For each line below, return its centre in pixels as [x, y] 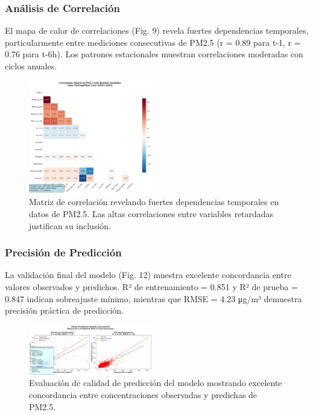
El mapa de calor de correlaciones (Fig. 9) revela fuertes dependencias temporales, [157, 30]
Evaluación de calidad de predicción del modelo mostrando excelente [156, 383]
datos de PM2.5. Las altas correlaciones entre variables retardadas [151, 213]
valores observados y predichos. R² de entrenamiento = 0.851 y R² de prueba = [151, 286]
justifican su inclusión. [70, 225]
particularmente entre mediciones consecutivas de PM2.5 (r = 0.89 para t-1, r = [153, 42]
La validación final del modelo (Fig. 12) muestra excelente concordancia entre [148, 275]
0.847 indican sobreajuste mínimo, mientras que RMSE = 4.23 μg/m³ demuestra [153, 298]
